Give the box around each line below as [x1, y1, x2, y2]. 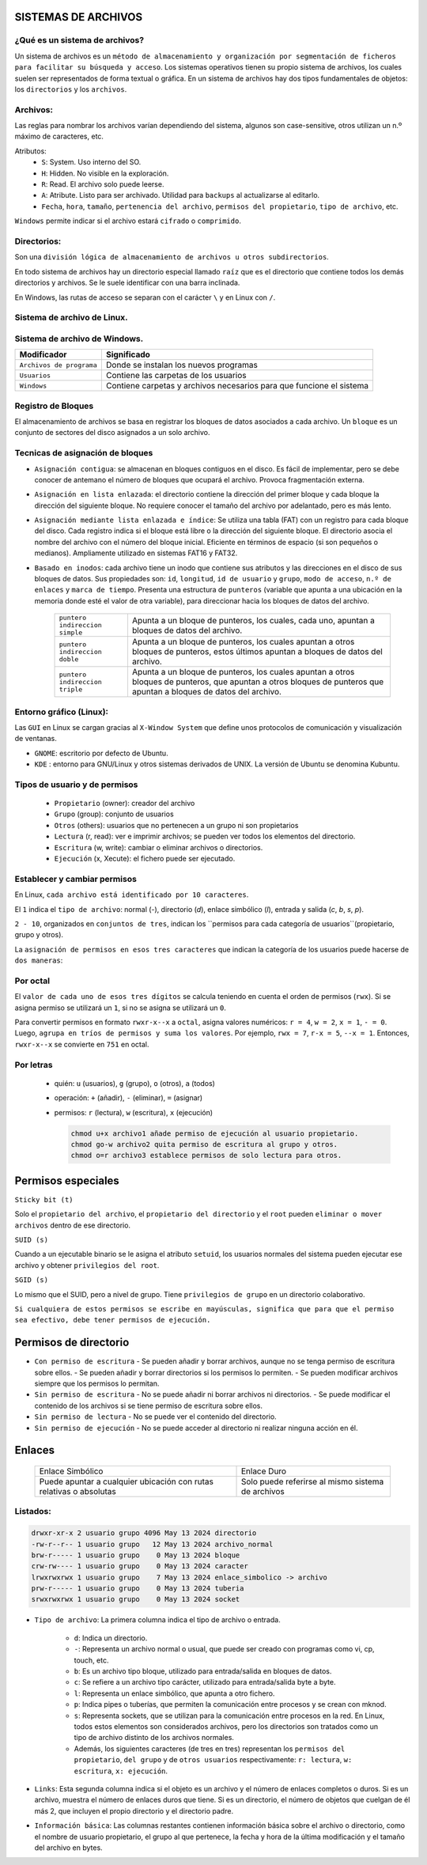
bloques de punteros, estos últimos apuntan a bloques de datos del [131, 646, 383, 657]
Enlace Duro [240, 1466, 287, 1477]
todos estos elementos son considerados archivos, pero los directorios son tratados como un [74, 1721, 379, 1731]
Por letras [14, 1059, 53, 1070]
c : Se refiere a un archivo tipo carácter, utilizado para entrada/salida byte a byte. [74, 1678, 336, 1687]
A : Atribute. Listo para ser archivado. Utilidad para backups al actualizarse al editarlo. [41, 191, 320, 200]
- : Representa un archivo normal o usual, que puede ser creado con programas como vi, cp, [74, 1644, 375, 1654]
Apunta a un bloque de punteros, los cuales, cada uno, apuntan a [131, 615, 375, 626]
